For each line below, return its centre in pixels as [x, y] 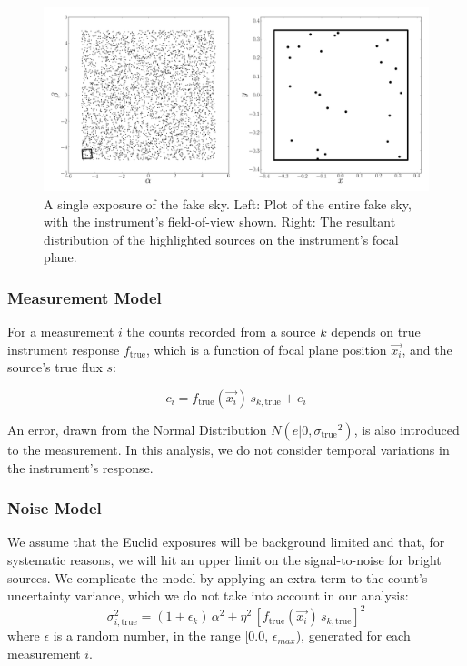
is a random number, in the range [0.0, [161, 636]
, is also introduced [407, 430]
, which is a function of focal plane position [267, 349]
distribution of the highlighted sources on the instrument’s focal [221, 239]
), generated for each [353, 636]
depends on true [376, 332]
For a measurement [61, 332]
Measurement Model [84, 297]
